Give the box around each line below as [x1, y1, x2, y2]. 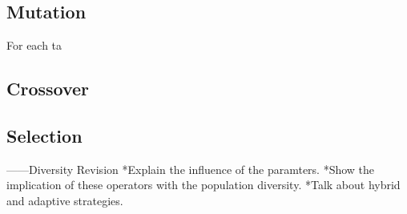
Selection [6, 123, 83, 147]
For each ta [6, 37, 62, 54]
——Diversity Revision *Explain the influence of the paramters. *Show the [6, 160, 375, 177]
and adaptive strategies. [6, 192, 123, 208]
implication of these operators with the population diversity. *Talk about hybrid [6, 176, 401, 193]
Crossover [6, 76, 90, 101]
